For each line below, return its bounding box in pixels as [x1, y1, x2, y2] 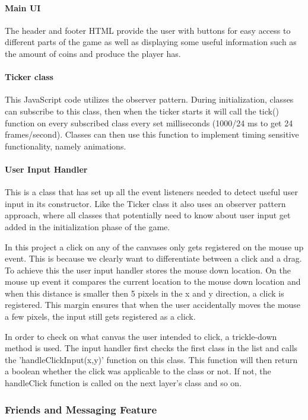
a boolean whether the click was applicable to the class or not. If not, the [5, 365, 271, 377]
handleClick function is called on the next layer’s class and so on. [5, 377, 242, 389]
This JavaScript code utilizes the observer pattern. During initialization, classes [5, 93, 294, 106]
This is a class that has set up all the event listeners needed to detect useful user [5, 186, 298, 198]
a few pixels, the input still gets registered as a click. [5, 310, 196, 323]
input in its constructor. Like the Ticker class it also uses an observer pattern [5, 197, 286, 209]
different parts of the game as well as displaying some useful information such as [5, 36, 297, 48]
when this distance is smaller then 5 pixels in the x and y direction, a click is [5, 287, 284, 299]
